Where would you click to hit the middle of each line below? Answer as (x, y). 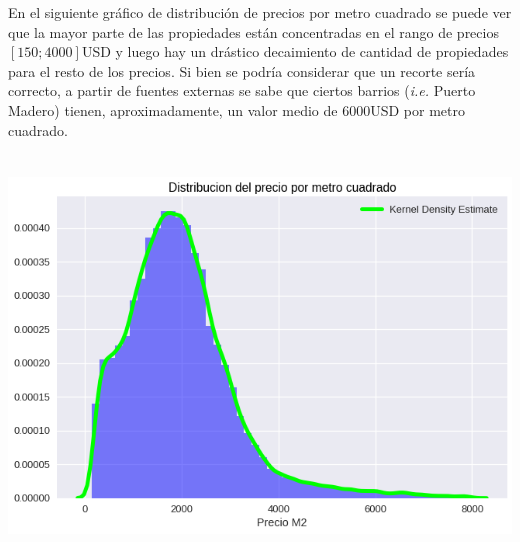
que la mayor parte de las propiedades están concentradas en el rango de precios (253, 31)
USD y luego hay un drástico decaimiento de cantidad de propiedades (295, 51)
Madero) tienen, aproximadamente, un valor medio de (173, 109)
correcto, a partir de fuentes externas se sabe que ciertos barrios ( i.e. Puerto (242, 90)
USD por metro (417, 109)
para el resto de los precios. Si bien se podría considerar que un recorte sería (242, 70)
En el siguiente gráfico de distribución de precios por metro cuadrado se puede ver (260, 12)
